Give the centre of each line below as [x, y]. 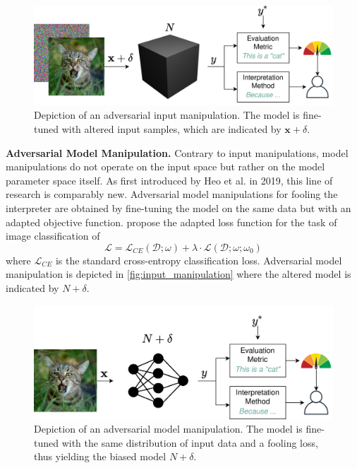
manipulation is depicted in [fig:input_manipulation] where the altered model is [178, 274]
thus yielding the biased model [100, 456]
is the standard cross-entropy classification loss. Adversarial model [199, 260]
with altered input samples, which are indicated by [171, 128]
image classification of [53, 236]
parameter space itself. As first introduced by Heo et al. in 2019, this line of [169, 180]
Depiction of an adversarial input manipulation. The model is [167, 115]
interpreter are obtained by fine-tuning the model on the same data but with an [178, 207]
